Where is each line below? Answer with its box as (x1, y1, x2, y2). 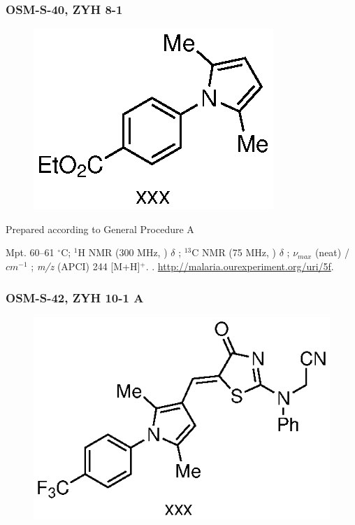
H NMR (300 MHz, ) (78, 245, 168, 260)
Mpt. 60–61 (6, 245, 55, 260)
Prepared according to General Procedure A (6, 221, 194, 236)
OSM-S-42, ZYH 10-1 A (6, 288, 144, 306)
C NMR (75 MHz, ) (191, 245, 277, 260)
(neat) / (314, 245, 349, 260)
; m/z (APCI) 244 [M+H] (31, 259, 140, 273)
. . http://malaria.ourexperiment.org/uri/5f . (145, 259, 334, 273)
